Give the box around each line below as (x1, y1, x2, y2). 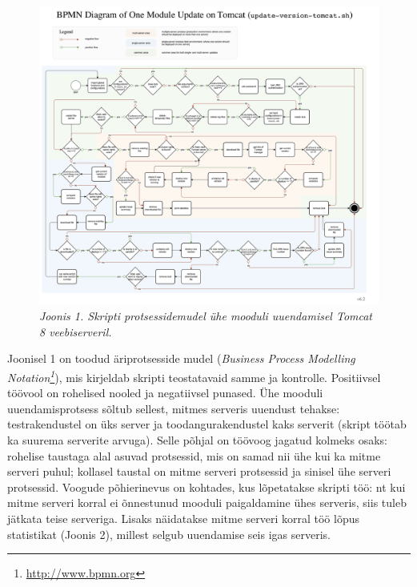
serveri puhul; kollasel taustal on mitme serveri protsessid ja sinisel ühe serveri (7, 463, 391, 480)
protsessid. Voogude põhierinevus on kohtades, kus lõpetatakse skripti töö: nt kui (7, 478, 406, 495)
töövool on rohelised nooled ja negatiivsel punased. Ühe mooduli (7, 384, 323, 401)
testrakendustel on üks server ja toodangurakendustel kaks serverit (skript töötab (7, 416, 407, 432)
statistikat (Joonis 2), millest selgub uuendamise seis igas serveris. (7, 525, 331, 542)
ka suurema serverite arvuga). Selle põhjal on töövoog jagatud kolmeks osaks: (7, 432, 387, 448)
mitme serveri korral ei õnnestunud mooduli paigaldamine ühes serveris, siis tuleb (7, 494, 407, 511)
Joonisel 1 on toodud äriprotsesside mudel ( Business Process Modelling (7, 350, 355, 367)
